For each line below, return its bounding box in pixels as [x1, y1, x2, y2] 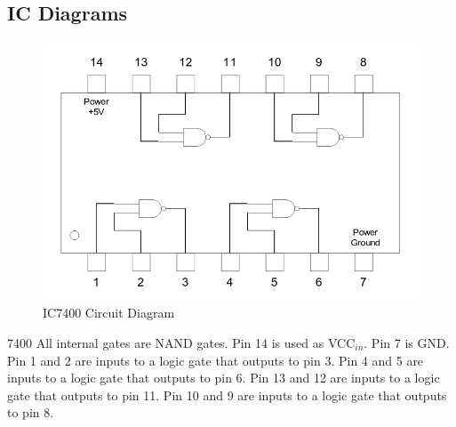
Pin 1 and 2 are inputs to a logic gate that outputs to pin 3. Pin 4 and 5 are [7, 350, 424, 369]
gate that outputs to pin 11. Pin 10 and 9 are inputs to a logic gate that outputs [7, 385, 447, 404]
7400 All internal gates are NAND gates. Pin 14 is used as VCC [7, 334, 356, 352]
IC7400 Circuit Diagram [43, 303, 175, 322]
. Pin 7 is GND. [364, 334, 450, 352]
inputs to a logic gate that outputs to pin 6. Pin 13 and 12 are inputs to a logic [7, 368, 440, 387]
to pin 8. [7, 403, 54, 422]
